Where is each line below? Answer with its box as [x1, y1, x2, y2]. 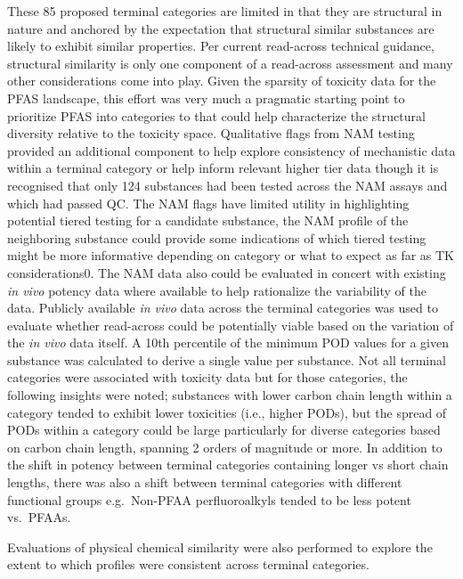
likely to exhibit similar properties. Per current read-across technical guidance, [7, 37, 435, 55]
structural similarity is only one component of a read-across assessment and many [7, 53, 453, 72]
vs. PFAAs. [7, 508, 71, 526]
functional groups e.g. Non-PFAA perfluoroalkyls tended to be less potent [7, 490, 411, 509]
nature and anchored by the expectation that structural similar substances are [7, 19, 435, 37]
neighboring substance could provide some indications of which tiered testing [7, 228, 426, 247]
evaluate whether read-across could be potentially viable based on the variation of [7, 315, 454, 334]
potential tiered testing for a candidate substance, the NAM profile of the [7, 211, 409, 230]
